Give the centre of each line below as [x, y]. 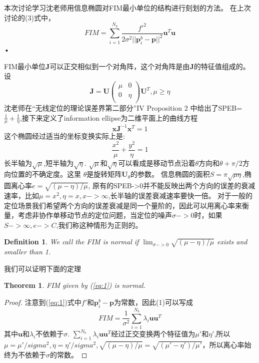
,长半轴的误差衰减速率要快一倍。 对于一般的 [180, 196]
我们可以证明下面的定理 [42, 268]
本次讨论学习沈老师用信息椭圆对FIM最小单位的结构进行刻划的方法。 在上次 [127, 8]
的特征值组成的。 [222, 66]
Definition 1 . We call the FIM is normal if [71, 242]
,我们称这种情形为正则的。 [99, 225]
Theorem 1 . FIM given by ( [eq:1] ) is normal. [75, 285]
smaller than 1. [27, 252]
